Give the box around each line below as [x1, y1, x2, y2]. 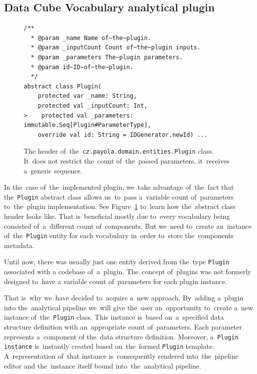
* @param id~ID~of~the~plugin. [31, 63, 133, 71]
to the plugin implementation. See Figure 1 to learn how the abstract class [4, 201, 236, 211]
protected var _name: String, [38, 92, 137, 100]
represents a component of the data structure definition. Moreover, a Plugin [4, 331, 239, 341]
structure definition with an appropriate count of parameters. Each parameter [4, 322, 242, 332]
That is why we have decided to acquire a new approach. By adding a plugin [4, 292, 244, 303]
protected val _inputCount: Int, [38, 102, 148, 109]
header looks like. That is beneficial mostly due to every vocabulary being [4, 211, 230, 221]
